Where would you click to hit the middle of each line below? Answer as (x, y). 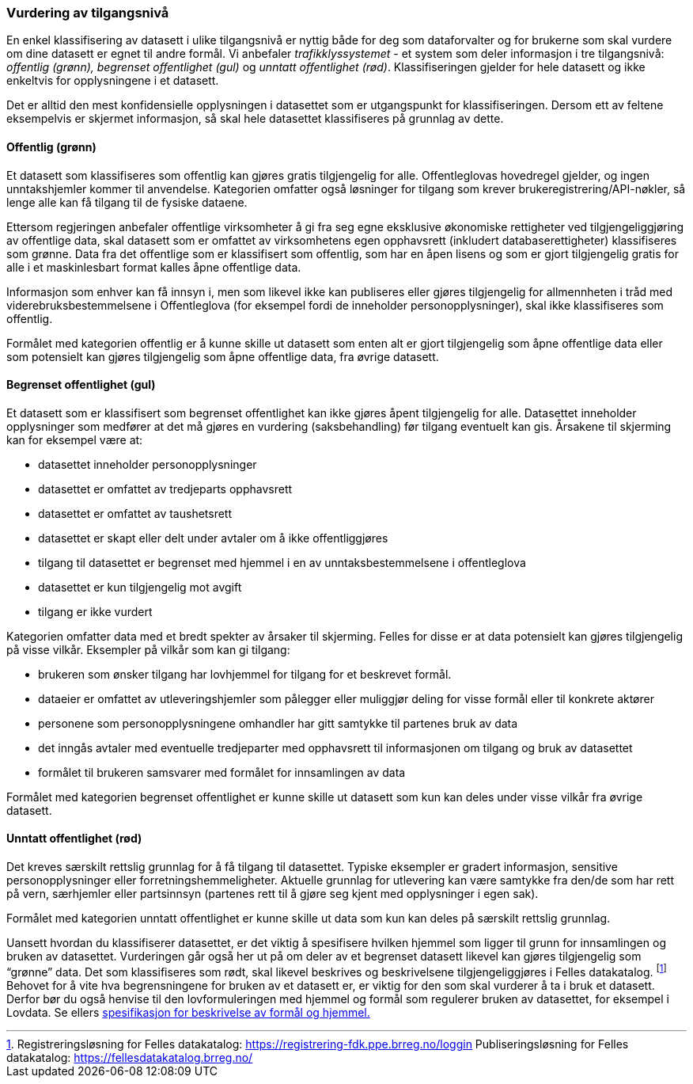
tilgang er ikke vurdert (95, 611)
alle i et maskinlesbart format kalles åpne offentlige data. (154, 267)
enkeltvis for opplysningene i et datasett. (113, 81)
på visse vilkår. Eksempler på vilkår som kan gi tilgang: (148, 649)
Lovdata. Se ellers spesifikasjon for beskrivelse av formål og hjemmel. (188, 1012)
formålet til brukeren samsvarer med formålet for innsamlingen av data (222, 772)
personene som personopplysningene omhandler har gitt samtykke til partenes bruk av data (278, 723)
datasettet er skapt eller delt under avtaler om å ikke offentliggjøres (213, 538)
